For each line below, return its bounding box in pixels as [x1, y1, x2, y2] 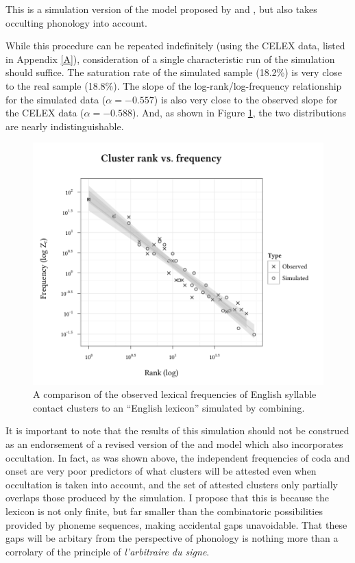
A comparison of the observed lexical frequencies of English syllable [33, 387, 317, 401]
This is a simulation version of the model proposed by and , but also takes [5, 2, 317, 16]
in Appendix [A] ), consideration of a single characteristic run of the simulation [5, 51, 335, 66]
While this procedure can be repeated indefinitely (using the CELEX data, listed [5, 38, 345, 53]
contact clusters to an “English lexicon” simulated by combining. [33, 400, 305, 414]
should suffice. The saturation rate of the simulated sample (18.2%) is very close [5, 65, 342, 79]
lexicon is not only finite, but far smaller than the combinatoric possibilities [5, 504, 323, 518]
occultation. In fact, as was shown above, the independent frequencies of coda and [5, 450, 350, 464]
